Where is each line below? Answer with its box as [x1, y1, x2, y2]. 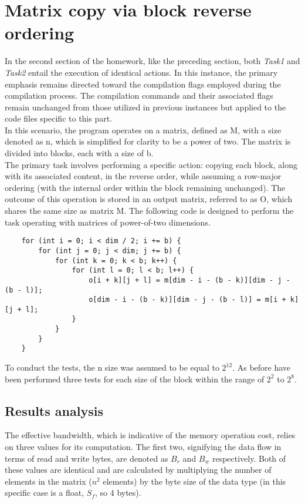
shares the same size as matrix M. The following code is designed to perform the [5, 204, 294, 217]
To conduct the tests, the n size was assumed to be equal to [5, 361, 219, 374]
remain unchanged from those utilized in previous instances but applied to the [5, 100, 286, 113]
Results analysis [5, 401, 103, 419]
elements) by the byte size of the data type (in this [103, 475, 286, 487]
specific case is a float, [5, 486, 84, 499]
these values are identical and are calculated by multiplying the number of [5, 463, 272, 476]
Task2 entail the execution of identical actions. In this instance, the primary [5, 66, 278, 78]
